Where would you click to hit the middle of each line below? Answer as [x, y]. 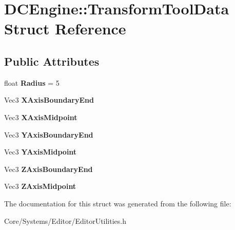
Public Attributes [52, 61]
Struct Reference [65, 28]
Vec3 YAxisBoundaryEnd [49, 134]
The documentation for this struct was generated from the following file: [118, 203]
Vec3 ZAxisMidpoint [40, 186]
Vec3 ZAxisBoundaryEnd [48, 169]
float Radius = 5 [32, 82]
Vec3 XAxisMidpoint [41, 117]
